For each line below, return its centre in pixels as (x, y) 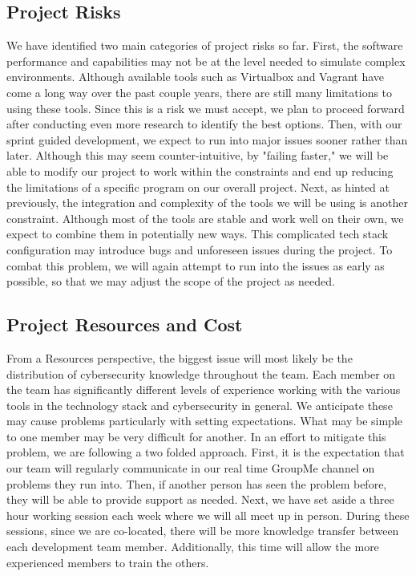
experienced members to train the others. (108, 562)
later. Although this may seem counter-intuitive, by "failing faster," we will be (198, 155)
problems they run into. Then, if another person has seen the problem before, (197, 483)
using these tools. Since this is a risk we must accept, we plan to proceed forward (206, 108)
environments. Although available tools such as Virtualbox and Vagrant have (196, 77)
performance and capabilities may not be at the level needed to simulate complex (206, 61)
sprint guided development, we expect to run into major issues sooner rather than (207, 139)
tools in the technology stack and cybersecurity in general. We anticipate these (200, 405)
